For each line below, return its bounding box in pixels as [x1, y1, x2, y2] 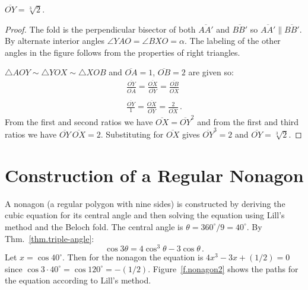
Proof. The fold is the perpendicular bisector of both [5, 23, 196, 35]
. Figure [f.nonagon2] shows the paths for [148, 262, 299, 275]
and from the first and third [197, 115, 299, 128]
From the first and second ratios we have [5, 115, 153, 128]
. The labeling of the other [185, 34, 281, 47]
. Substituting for [100, 128, 164, 140]
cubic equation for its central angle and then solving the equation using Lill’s [5, 209, 285, 221]
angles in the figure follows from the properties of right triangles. [5, 46, 240, 58]
